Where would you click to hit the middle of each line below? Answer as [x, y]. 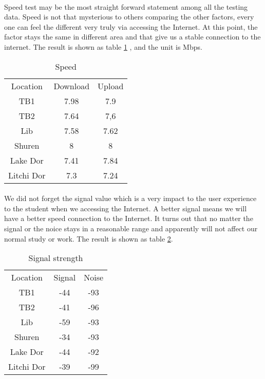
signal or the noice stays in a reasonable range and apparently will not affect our [131, 228]
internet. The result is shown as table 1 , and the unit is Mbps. [103, 46]
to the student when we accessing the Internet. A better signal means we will [126, 208]
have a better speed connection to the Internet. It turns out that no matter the [129, 218]
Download [72, 86]
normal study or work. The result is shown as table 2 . [89, 238]
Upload [111, 86]
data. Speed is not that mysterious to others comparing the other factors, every [129, 17]
